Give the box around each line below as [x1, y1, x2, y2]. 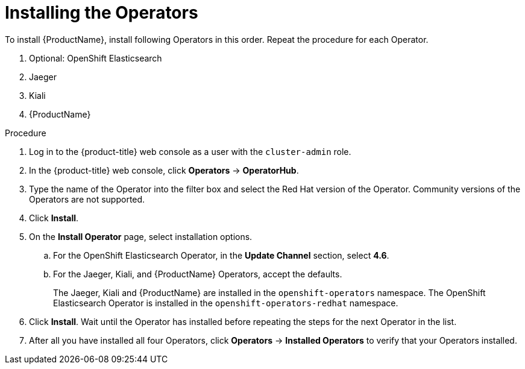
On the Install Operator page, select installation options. [29, 231, 253, 242]
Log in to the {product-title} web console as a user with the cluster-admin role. [29, 146, 351, 157]
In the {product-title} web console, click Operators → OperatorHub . [29, 165, 299, 175]
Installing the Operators [5, 2, 198, 23]
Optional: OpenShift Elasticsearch [29, 52, 162, 63]
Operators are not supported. [29, 194, 145, 204]
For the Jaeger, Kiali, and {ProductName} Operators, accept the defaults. [53, 268, 342, 279]
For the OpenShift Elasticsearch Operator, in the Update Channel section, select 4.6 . [53, 250, 389, 260]
